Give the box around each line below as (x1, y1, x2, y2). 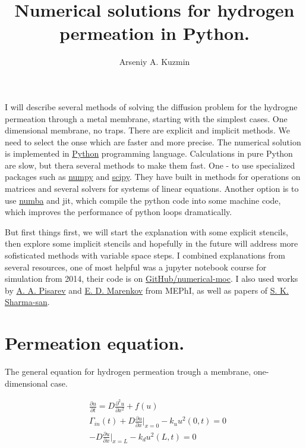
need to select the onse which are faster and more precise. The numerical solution (5, 135, 301, 148)
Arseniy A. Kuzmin (119, 55, 190, 68)
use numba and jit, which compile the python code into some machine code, (5, 194, 281, 206)
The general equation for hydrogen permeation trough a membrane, (5, 365, 251, 378)
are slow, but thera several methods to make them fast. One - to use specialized (5, 158, 295, 171)
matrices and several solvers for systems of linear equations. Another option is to (5, 182, 299, 195)
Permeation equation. (5, 331, 185, 355)
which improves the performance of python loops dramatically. (5, 206, 232, 218)
